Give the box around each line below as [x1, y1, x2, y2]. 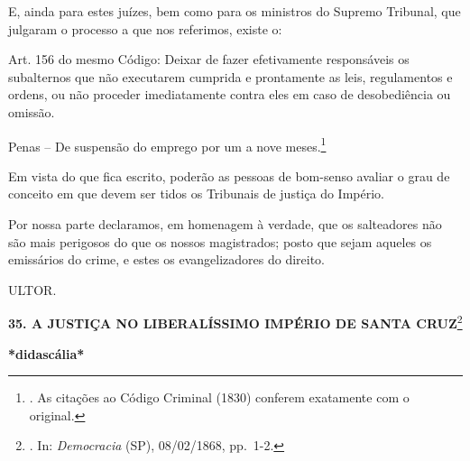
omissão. [8, 102, 55, 121]
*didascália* [8, 344, 85, 363]
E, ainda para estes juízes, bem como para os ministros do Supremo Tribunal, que [8, 2, 461, 20]
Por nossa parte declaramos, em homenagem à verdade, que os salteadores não [8, 215, 442, 233]
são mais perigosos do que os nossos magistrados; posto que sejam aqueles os [8, 232, 432, 251]
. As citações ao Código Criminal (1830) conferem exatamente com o [29, 388, 410, 407]
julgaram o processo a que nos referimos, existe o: [8, 19, 282, 38]
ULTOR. [8, 280, 57, 299]
